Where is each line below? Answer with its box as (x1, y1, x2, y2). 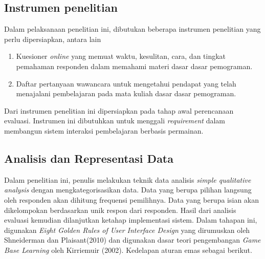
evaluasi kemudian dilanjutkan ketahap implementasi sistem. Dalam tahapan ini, (4, 214, 257, 225)
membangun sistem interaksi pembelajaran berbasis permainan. (4, 125, 204, 136)
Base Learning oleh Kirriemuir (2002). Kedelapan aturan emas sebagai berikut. (4, 244, 252, 255)
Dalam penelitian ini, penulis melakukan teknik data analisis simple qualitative (4, 174, 251, 185)
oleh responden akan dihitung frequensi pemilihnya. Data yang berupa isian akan (4, 194, 259, 205)
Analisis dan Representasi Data (4, 150, 174, 166)
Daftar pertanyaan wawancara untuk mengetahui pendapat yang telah (16, 78, 236, 89)
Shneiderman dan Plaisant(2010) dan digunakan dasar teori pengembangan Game (4, 234, 261, 245)
